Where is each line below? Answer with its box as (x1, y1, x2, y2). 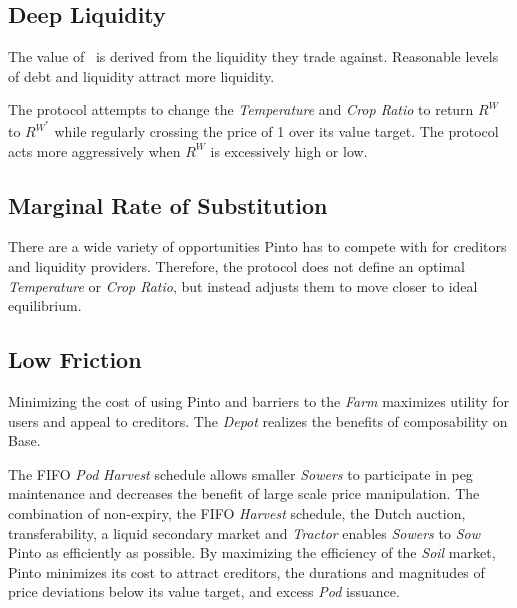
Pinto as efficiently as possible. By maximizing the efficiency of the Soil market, (8, 542, 496, 563)
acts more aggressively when (8, 140, 181, 161)
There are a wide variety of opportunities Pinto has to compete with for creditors (8, 236, 507, 257)
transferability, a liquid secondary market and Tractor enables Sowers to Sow (8, 522, 480, 543)
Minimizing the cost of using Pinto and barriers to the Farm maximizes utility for (8, 391, 510, 412)
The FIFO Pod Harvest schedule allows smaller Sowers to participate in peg (8, 463, 473, 484)
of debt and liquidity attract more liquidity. (8, 65, 275, 86)
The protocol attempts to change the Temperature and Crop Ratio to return (8, 99, 474, 120)
